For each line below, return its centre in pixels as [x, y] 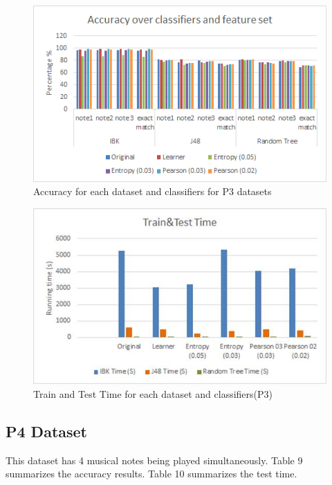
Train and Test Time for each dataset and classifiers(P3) [153, 393]
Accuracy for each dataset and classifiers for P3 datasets [153, 191]
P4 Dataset [46, 431]
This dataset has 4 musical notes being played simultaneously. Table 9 [154, 460]
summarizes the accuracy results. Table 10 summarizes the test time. [151, 474]
